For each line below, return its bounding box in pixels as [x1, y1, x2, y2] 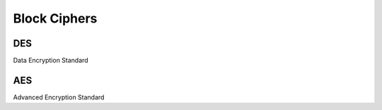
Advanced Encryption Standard [13, 92, 105, 102]
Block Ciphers [13, 11, 98, 26]
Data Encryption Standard [13, 56, 88, 65]
